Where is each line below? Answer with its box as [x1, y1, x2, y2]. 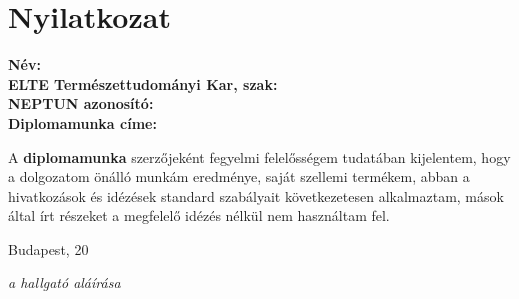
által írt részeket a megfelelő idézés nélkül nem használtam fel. [8, 205, 390, 226]
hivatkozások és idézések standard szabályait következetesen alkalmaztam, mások [8, 185, 504, 206]
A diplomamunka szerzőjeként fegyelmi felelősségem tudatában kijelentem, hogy [8, 146, 511, 167]
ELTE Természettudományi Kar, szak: [8, 73, 278, 94]
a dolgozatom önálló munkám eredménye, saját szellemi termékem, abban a [8, 166, 470, 187]
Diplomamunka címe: [8, 112, 157, 133]
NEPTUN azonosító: [8, 93, 154, 114]
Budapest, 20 [8, 238, 89, 259]
